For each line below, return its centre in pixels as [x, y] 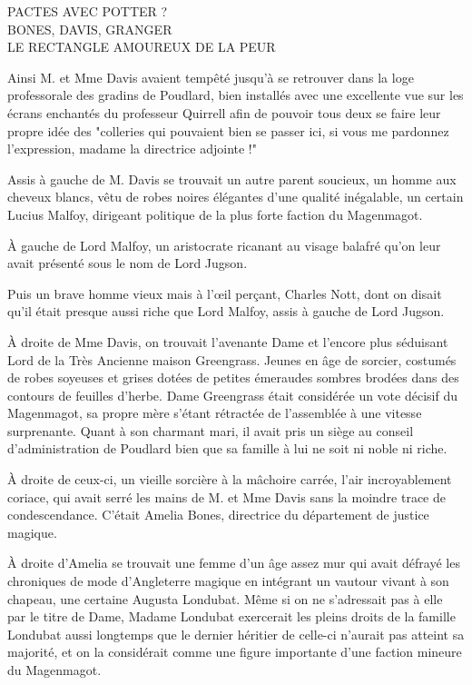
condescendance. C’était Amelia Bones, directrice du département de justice [218, 515]
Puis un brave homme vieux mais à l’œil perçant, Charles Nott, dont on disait [225, 293]
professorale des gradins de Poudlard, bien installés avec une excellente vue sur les [236, 95]
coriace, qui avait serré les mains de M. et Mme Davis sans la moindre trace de [226, 496]
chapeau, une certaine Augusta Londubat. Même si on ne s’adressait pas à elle [225, 598]
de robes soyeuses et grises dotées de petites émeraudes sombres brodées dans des [233, 377]
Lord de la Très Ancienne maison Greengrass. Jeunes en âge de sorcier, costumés [232, 359]
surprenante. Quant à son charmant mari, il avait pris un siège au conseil [211, 430]
